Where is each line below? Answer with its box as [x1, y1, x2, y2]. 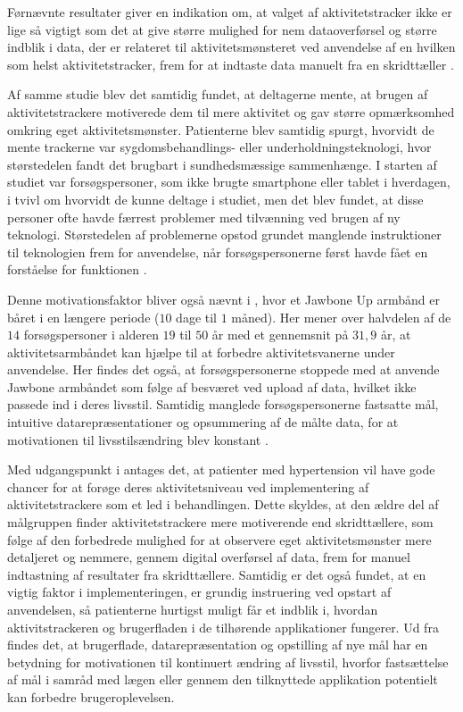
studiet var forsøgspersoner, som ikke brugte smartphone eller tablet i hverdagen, [7, 172, 451, 191]
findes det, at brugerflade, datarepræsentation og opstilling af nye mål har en [7, 635, 428, 654]
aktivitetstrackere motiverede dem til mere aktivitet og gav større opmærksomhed [7, 102, 455, 121]
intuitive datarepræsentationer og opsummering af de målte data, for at [7, 413, 399, 431]
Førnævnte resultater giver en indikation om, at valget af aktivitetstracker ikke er [7, 3, 452, 21]
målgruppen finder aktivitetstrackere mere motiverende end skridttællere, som [7, 513, 434, 532]
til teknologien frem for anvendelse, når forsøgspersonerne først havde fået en [7, 242, 428, 261]
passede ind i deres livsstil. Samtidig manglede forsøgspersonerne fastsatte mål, [7, 395, 439, 414]
